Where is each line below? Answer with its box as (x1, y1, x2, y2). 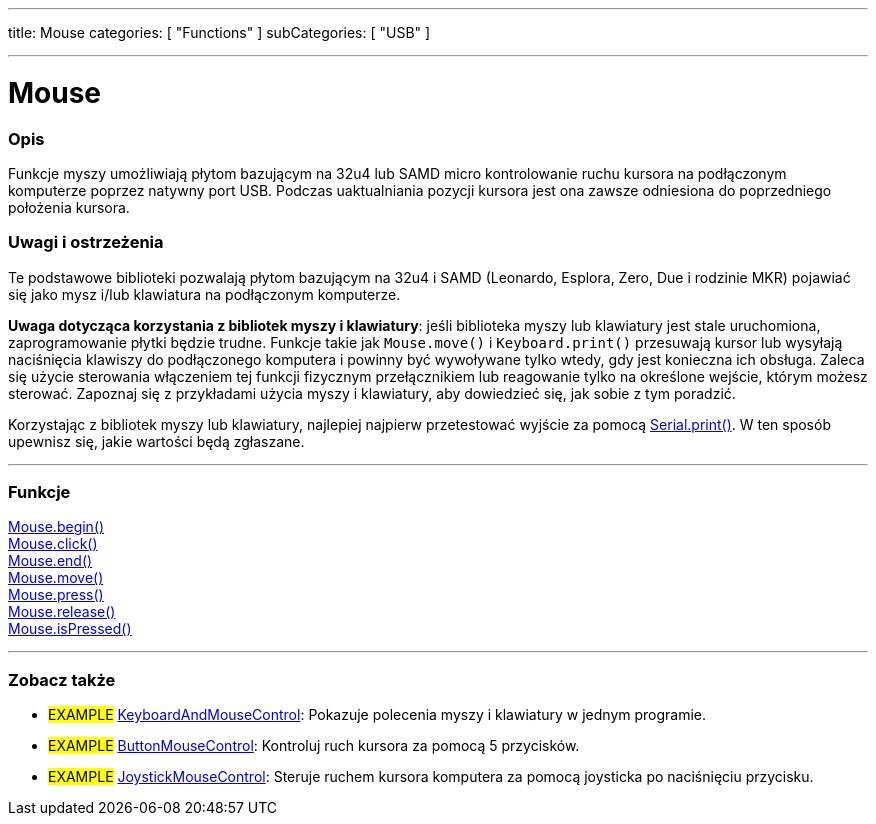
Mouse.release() (8, 603, 116, 621)
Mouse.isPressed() (8, 620, 132, 638)
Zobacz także (8, 669, 116, 690)
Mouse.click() (8, 535, 98, 553)
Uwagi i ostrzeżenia (8, 232, 164, 253)
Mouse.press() (8, 586, 104, 604)
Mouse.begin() (8, 518, 105, 536)
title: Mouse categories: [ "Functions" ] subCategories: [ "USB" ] (8, 24, 431, 41)
